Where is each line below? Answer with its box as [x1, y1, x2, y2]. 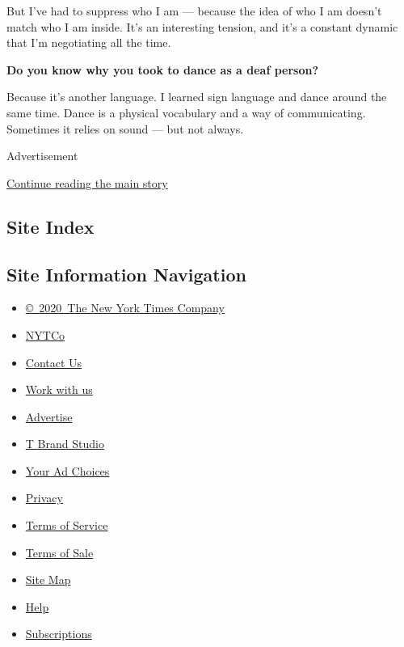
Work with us [25, 381, 93, 398]
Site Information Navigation [6, 261, 246, 286]
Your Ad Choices [25, 462, 110, 479]
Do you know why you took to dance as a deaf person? [6, 61, 319, 78]
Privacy [25, 489, 63, 506]
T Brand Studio [25, 435, 104, 452]
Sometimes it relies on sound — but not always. [6, 120, 244, 137]
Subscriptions [25, 625, 92, 642]
